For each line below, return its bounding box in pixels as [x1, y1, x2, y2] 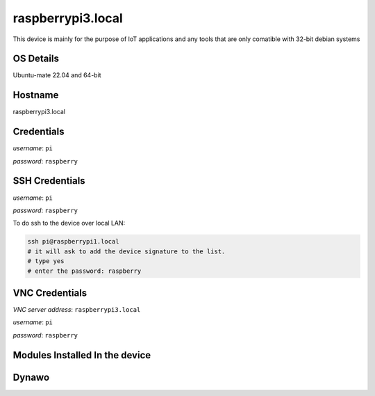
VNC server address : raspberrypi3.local [12, 306, 141, 313]
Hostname [12, 89, 59, 101]
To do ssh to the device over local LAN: [12, 219, 126, 228]
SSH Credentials [12, 175, 86, 187]
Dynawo [12, 371, 50, 383]
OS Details [12, 53, 59, 65]
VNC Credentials [12, 287, 87, 299]
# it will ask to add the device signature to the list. [27, 247, 226, 255]
